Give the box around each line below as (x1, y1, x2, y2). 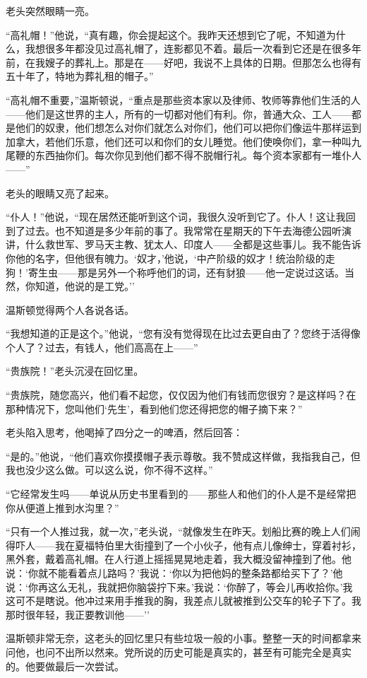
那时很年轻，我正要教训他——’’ (6, 607, 150, 621)
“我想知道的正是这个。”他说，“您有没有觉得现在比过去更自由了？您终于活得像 (6, 326, 361, 341)
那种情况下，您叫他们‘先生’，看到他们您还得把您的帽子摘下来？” (6, 401, 303, 416)
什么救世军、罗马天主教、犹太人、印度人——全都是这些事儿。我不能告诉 (25, 237, 361, 252)
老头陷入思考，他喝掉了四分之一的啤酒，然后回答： (6, 425, 243, 440)
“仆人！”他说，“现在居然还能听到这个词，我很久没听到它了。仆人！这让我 (6, 209, 346, 224)
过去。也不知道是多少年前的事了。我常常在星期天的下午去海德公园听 (25, 223, 342, 238)
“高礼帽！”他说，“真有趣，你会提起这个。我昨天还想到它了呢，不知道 (6, 27, 326, 42)
